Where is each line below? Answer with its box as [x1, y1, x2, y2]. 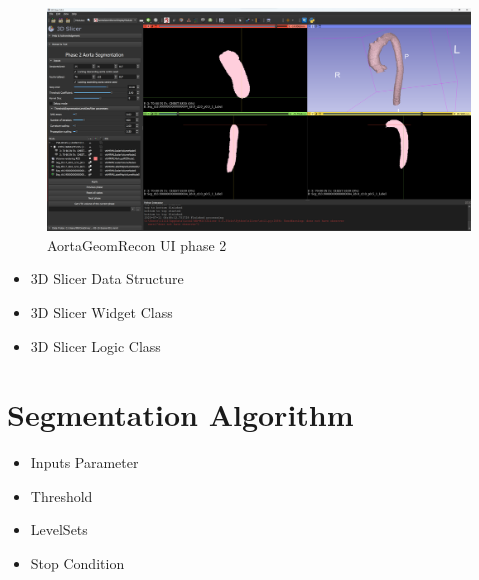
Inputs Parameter [30, 452, 139, 473]
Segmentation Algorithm [7, 394, 354, 435]
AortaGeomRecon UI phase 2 [47, 234, 227, 255]
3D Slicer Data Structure [30, 268, 184, 289]
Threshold [30, 485, 93, 506]
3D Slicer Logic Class [30, 335, 161, 356]
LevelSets [30, 519, 88, 540]
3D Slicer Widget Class [30, 301, 173, 322]
